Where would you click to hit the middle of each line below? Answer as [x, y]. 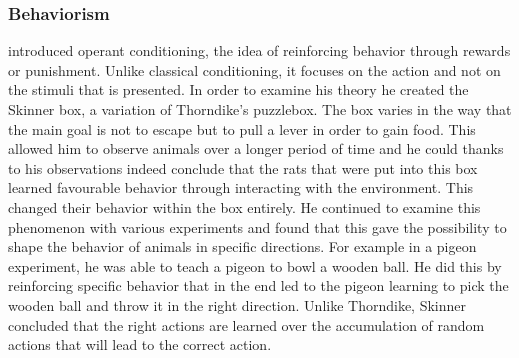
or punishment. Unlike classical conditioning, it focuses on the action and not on [254, 69]
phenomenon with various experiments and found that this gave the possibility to [257, 226]
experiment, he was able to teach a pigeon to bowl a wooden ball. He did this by [255, 265]
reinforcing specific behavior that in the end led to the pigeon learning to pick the [258, 285]
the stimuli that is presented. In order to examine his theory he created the [238, 89]
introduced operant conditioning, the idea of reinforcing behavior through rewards [259, 50]
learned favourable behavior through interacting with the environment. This [241, 187]
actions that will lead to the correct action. [140, 344]
